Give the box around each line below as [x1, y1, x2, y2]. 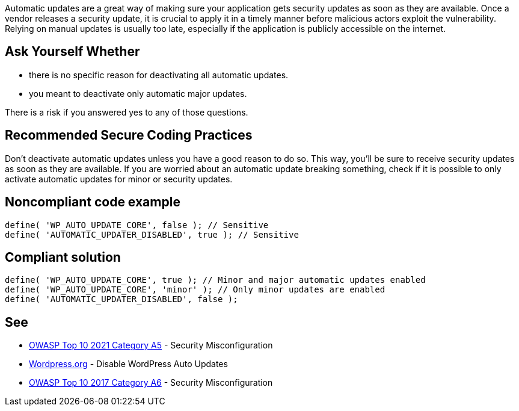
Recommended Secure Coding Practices [5, 128, 253, 143]
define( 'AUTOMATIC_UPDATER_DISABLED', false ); [5, 294, 238, 304]
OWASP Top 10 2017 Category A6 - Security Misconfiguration [29, 377, 273, 388]
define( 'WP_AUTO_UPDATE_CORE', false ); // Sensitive [5, 220, 269, 230]
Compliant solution [5, 249, 121, 265]
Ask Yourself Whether [5, 44, 140, 60]
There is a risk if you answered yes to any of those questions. [5, 107, 248, 117]
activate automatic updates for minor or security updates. [5, 173, 233, 184]
